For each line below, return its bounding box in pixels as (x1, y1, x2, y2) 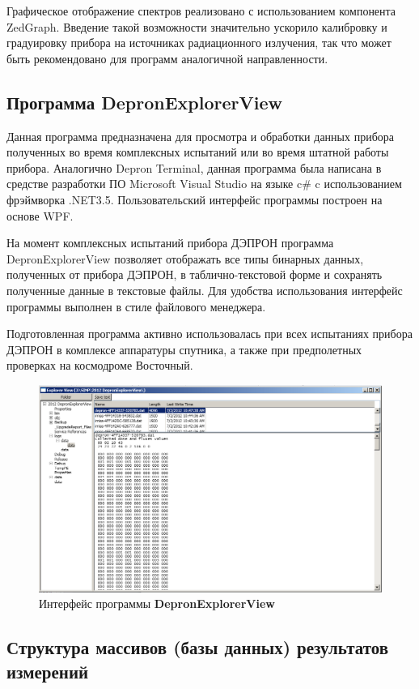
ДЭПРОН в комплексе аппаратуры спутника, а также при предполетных (6, 340, 362, 357)
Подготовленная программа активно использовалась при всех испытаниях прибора (6, 325, 413, 342)
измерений (6, 658, 89, 683)
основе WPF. (6, 207, 74, 224)
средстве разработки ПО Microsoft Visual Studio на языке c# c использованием (6, 175, 402, 192)
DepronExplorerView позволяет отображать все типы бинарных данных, (6, 250, 364, 267)
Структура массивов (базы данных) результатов (6, 635, 389, 660)
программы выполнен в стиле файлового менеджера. (6, 297, 266, 315)
